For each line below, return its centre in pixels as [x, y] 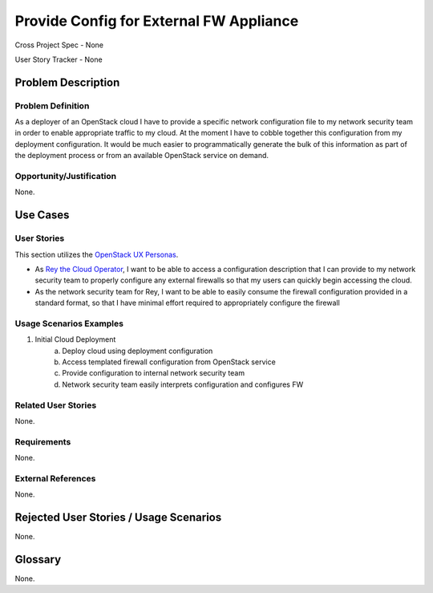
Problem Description [67, 82]
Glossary [38, 559]
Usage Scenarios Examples [69, 323]
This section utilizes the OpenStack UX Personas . [97, 254]
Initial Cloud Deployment [75, 339]
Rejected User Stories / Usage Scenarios [118, 518]
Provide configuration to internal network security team [153, 373]
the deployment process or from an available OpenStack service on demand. [142, 156]
